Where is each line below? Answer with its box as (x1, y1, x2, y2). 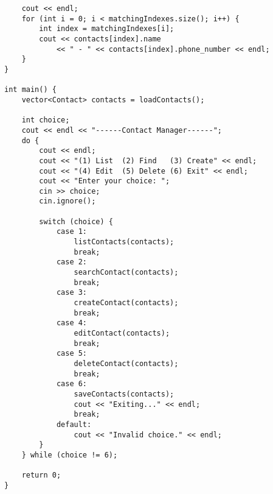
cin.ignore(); (39, 197, 96, 206)
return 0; (21, 471, 61, 480)
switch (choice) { (39, 217, 113, 226)
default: (56, 420, 92, 429)
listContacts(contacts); (74, 238, 175, 247)
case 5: (56, 349, 88, 358)
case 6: (56, 379, 88, 389)
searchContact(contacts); (74, 268, 179, 277)
